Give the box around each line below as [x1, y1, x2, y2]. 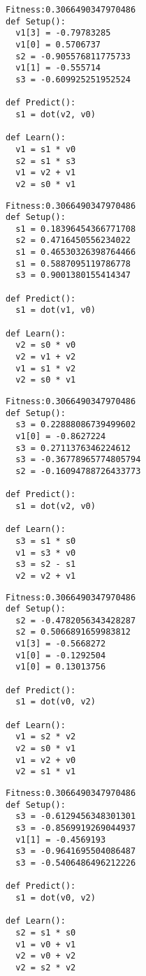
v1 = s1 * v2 [15, 363, 76, 374]
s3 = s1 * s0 [15, 535, 76, 546]
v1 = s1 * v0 [15, 144, 76, 154]
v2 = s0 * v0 [15, 340, 76, 350]
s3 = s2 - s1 [15, 559, 76, 570]
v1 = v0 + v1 [15, 939, 76, 949]
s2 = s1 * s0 [15, 927, 76, 938]
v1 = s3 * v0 [15, 547, 76, 558]
